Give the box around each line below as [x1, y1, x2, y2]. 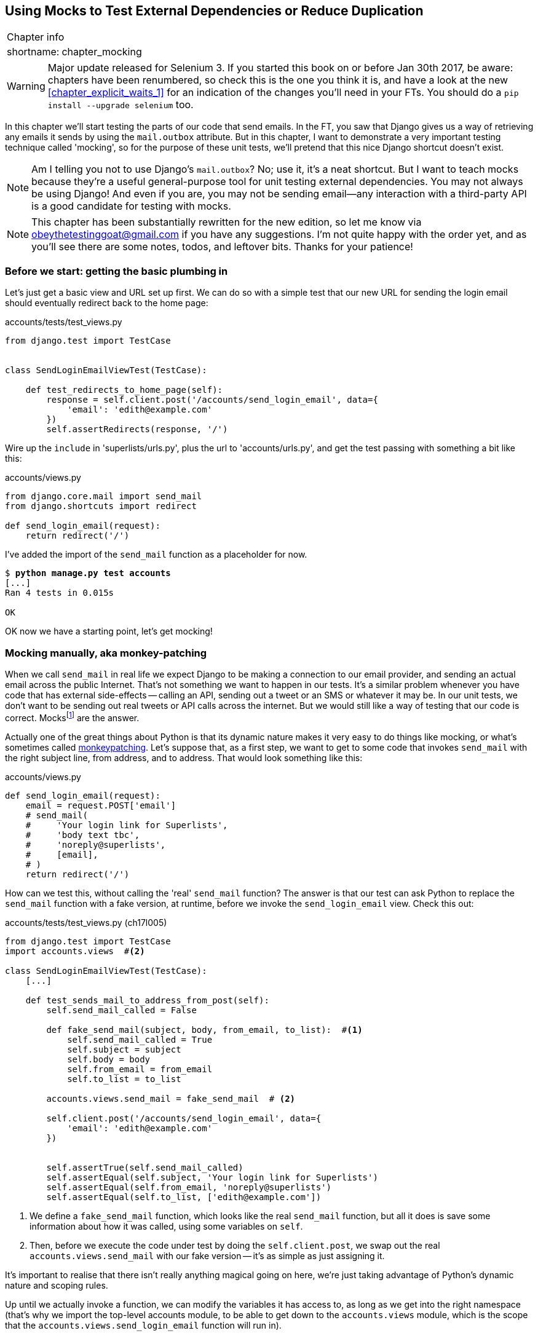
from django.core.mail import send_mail [5, 491, 202, 502]
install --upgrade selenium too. [47, 98, 194, 111]
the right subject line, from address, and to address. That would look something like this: [5, 752, 363, 763]
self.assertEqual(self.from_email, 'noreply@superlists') [46, 1182, 332, 1192]
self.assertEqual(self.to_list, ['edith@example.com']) [46, 1192, 322, 1202]
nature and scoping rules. [5, 1279, 108, 1291]
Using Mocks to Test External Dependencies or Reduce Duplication [5, 3, 424, 18]
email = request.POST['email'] [25, 800, 176, 810]
